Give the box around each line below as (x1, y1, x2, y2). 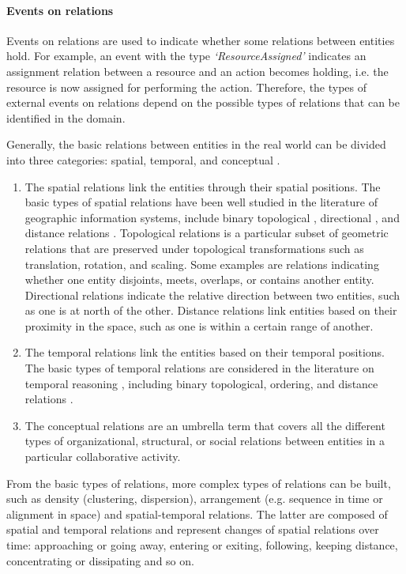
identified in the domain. (6, 109, 126, 126)
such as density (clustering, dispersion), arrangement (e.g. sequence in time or (6, 490, 383, 507)
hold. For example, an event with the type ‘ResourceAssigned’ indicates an (6, 47, 367, 64)
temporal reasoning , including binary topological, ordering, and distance (24, 375, 378, 391)
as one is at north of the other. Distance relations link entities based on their (24, 302, 397, 319)
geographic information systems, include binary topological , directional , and (24, 209, 400, 225)
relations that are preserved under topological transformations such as (24, 240, 364, 256)
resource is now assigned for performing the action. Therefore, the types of (6, 78, 367, 95)
